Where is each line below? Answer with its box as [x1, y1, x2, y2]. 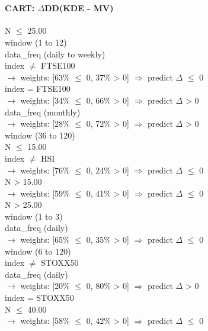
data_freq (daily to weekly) [5, 47, 105, 60]
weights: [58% [20, 314, 70, 327]
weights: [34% [20, 94, 70, 106]
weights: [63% [20, 70, 70, 83]
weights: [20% [20, 279, 70, 292]
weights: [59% [20, 187, 70, 199]
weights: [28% [20, 117, 70, 130]
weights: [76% [20, 163, 70, 176]
